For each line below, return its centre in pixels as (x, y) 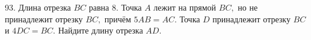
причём (118, 19)
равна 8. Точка (115, 7)
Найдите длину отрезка (100, 30)
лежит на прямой (185, 7)
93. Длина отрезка (38, 7)
